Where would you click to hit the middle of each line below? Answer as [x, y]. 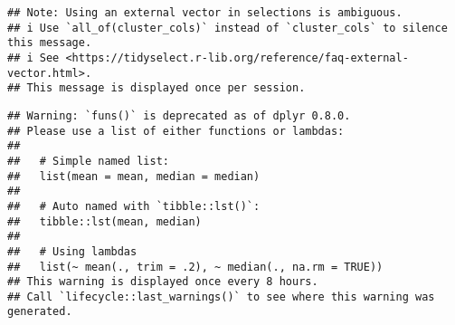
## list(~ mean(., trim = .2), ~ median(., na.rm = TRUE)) [195, 267]
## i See [33, 57]
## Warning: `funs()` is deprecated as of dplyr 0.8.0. [179, 115]
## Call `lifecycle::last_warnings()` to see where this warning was [221, 296]
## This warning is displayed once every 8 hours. [163, 282]
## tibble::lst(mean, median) [104, 221]
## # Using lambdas [72, 251]
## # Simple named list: [88, 161]
